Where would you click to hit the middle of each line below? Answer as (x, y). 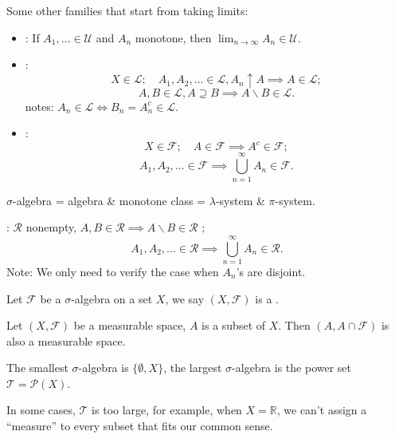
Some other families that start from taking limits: (127, 10)
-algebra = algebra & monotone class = (110, 200)
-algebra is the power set (292, 368)
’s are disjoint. (271, 271)
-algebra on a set (112, 298)
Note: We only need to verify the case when (113, 271)
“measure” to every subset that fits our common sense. (140, 426)
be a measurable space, (130, 325)
